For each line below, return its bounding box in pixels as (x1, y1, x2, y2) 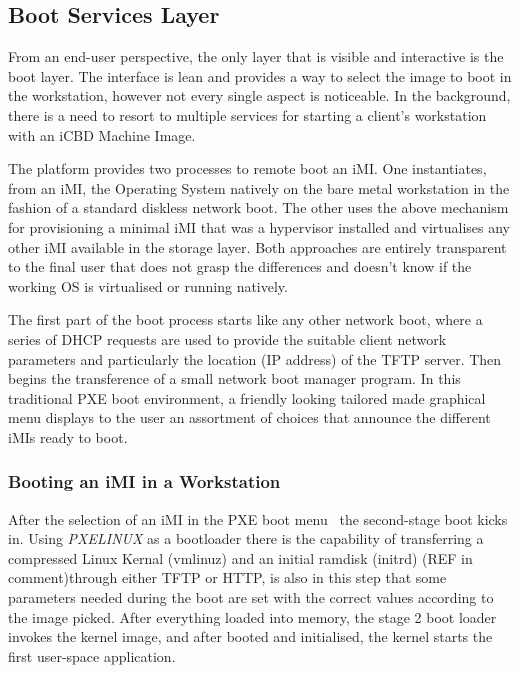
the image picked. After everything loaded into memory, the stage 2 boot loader (8, 606, 497, 627)
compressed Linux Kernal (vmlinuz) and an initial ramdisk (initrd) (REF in (8, 547, 473, 568)
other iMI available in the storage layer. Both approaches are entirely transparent (8, 236, 507, 257)
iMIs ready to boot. (8, 426, 128, 447)
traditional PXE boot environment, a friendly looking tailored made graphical (8, 387, 486, 408)
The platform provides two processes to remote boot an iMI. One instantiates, (8, 158, 487, 179)
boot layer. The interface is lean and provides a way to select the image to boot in (8, 65, 512, 86)
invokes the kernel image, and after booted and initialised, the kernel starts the (8, 626, 493, 647)
